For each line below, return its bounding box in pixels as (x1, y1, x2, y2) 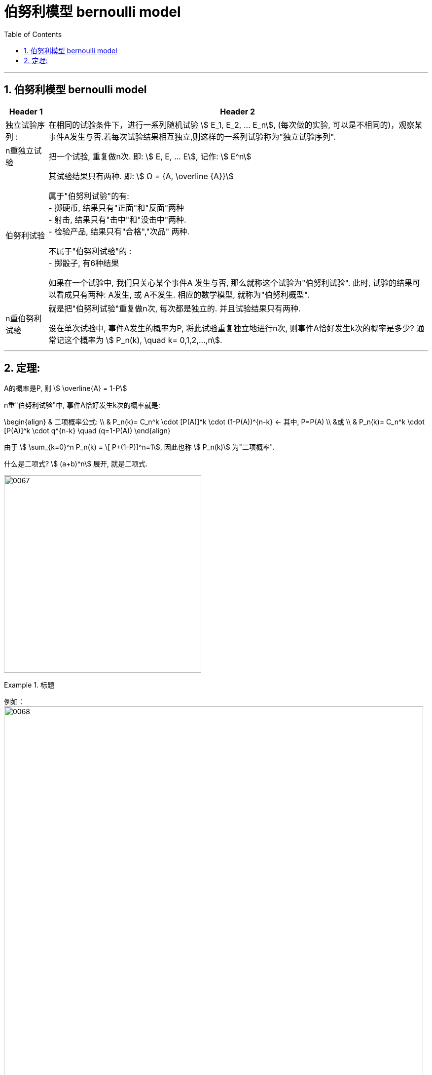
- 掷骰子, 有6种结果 (48, 258, 119, 268)
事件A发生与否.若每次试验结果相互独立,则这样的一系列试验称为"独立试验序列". (48, 131, 336, 142)
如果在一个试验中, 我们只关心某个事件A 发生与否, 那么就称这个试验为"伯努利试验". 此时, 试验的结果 (48, 277, 412, 288)
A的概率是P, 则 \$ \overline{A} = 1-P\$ (4, 384, 127, 393)
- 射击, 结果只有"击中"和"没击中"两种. (48, 214, 186, 225)
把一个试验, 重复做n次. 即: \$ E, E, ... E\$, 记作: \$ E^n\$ (48, 151, 252, 161)
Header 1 (9, 106, 43, 116)
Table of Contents (4, 30, 62, 38)
